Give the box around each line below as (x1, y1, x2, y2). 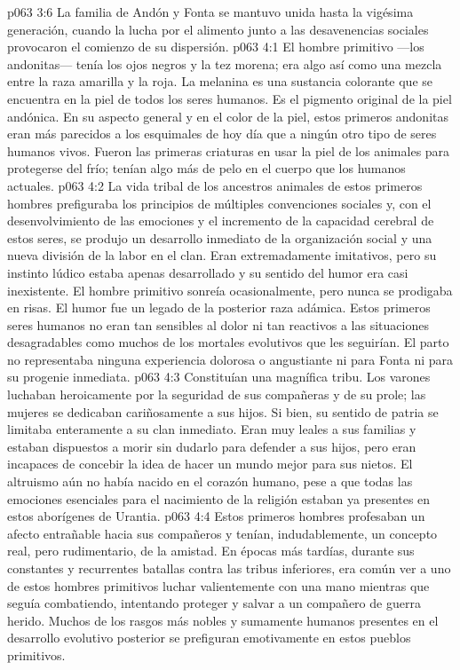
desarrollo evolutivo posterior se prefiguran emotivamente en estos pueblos (7, 628, 411, 647)
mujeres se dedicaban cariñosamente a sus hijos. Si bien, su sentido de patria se (7, 402, 439, 421)
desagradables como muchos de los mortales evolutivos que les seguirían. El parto (7, 333, 449, 351)
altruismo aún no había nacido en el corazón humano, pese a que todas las (7, 472, 413, 491)
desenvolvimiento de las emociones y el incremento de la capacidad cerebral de (7, 211, 434, 230)
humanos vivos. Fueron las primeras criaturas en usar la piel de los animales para (7, 141, 450, 160)
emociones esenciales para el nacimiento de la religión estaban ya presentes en (7, 489, 431, 508)
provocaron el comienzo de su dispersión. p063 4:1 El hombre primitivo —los (7, 37, 424, 56)
